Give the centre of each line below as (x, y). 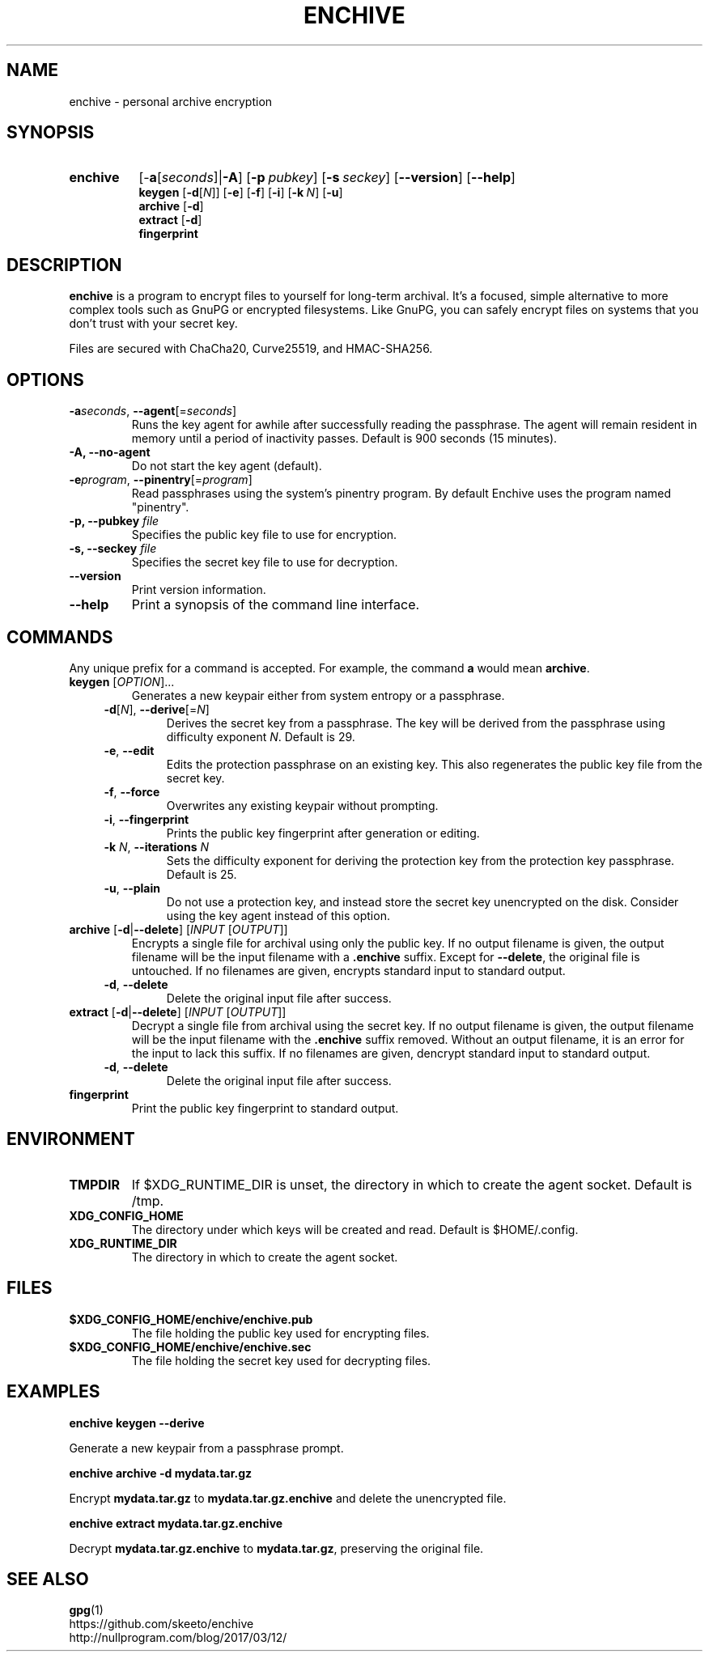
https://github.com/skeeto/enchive (161, 1624)
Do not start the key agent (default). (227, 466)
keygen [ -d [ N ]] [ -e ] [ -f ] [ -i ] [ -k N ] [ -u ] (241, 193)
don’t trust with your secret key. (153, 324)
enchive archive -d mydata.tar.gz (161, 1473)
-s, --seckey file (113, 549)
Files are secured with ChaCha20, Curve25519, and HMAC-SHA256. (251, 349)
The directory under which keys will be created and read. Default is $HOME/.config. (355, 1229)
